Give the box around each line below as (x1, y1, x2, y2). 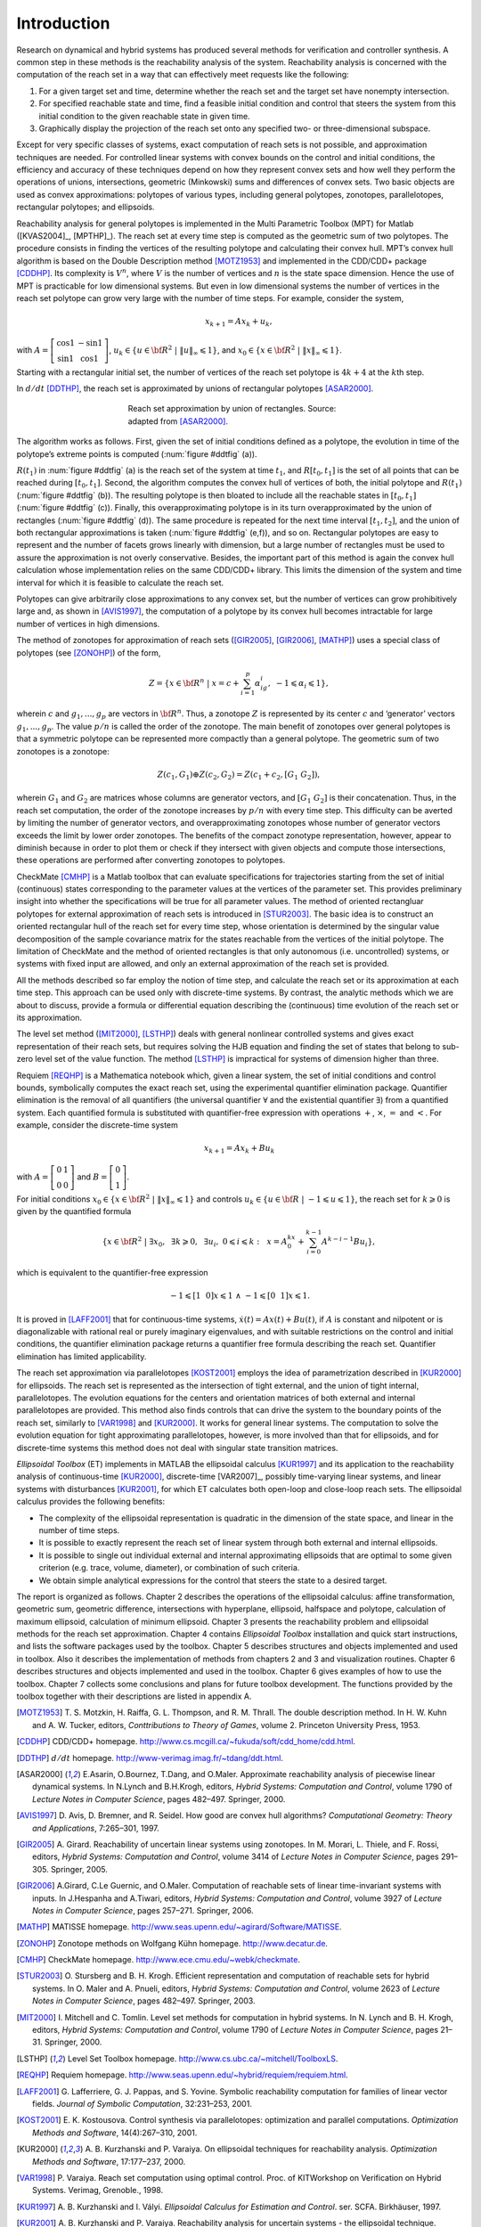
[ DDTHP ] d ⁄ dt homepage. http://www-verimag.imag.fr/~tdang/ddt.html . (16, 1752, 284, 1763)
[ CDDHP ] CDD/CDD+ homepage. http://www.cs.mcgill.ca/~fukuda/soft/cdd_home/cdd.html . (16, 1736, 356, 1747)
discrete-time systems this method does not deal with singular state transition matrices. (16, 1442, 338, 1453)
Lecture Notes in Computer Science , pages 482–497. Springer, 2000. (32, 1793, 286, 1804)
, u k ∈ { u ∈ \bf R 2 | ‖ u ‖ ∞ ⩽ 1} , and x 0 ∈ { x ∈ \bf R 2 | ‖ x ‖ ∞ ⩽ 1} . (108, 344, 343, 357)
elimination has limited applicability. (16, 1350, 147, 1362)
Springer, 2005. (50, 1864, 109, 1874)
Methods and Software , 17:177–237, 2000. (32, 2156, 186, 2166)
